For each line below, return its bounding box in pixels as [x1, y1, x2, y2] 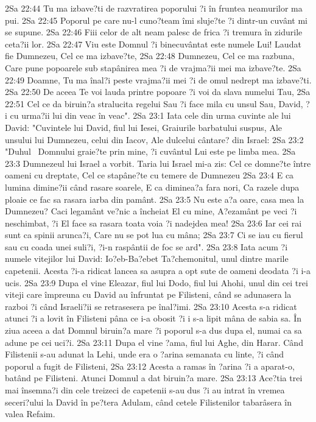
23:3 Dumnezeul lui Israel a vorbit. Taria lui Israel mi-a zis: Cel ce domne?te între [5, 156, 311, 169]
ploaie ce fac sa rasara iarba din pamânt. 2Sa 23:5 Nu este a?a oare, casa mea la [5, 192, 304, 205]
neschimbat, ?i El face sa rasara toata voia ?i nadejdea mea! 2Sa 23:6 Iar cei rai [5, 216, 302, 229]
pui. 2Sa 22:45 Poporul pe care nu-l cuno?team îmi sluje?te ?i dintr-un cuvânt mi [5, 13, 308, 26]
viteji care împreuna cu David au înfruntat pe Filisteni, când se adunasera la [5, 288, 292, 301]
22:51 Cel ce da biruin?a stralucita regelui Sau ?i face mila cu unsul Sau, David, [5, 97, 303, 110]
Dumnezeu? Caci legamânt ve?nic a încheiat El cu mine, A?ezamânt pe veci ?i [5, 205, 297, 217]
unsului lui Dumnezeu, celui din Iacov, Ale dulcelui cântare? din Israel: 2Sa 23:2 [5, 133, 304, 146]
